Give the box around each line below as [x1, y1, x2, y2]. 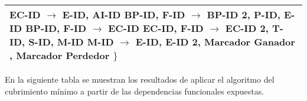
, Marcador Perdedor [9, 48, 110, 62]
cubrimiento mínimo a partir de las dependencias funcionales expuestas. [5, 84, 264, 97]
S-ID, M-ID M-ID [28, 35, 114, 48]
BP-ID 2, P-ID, [207, 8, 280, 21]
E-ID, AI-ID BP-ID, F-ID [62, 8, 185, 21]
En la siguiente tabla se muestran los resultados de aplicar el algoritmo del [5, 73, 275, 85]
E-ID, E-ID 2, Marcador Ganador [135, 35, 295, 48]
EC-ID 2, [225, 21, 269, 35]
